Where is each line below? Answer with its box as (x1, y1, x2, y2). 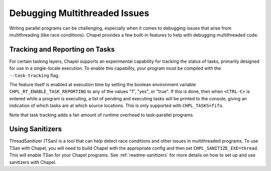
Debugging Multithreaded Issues (9, 8, 150, 19)
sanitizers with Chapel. (9, 159, 57, 165)
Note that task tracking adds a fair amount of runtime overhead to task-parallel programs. (9, 112, 194, 118)
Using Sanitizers (9, 125, 62, 133)
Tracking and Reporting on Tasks (9, 45, 115, 54)
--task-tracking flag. (9, 72, 60, 78)
